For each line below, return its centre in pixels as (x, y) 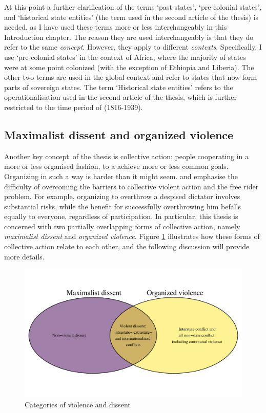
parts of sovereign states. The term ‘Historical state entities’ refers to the (119, 87)
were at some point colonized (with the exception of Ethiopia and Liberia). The (129, 67)
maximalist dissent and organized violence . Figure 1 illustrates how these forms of (132, 236)
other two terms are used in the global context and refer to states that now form (131, 77)
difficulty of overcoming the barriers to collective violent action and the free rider (131, 186)
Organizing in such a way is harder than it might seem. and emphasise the (121, 176)
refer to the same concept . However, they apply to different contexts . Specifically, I (133, 47)
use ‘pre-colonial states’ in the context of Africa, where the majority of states (125, 57)
